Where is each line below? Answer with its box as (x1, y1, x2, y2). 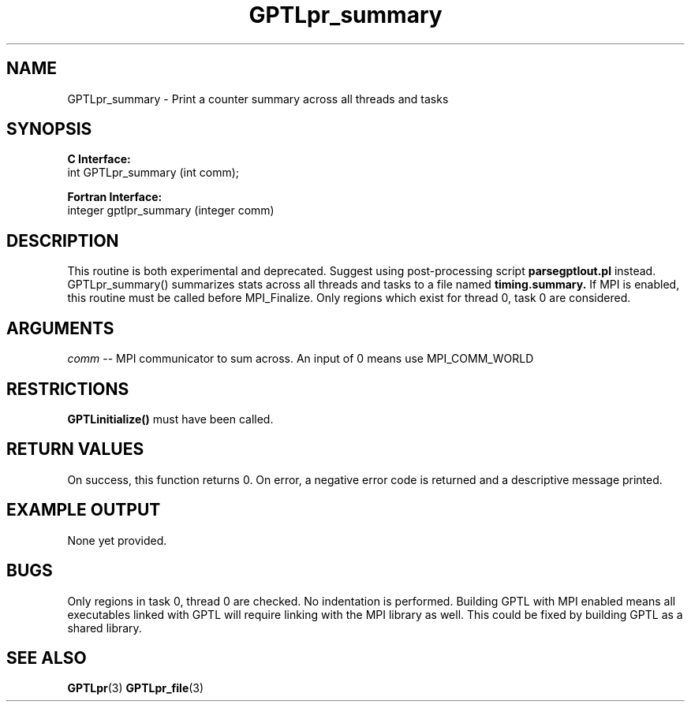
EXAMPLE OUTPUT (6, 500, 161, 520)
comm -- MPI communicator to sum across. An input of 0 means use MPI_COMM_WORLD (67, 352, 534, 366)
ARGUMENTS (6, 318, 114, 338)
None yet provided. (67, 533, 167, 547)
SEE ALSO (6, 647, 87, 668)
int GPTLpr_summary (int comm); (67, 166, 240, 180)
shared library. (67, 620, 142, 635)
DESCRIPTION (6, 230, 119, 251)
